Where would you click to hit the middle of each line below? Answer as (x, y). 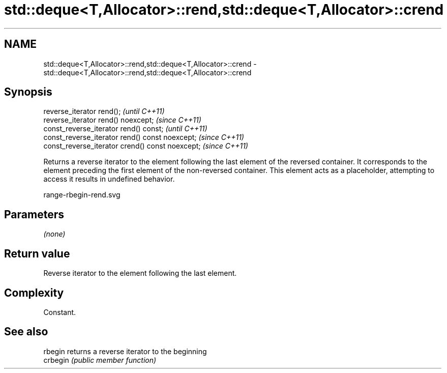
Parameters (34, 214)
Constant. (60, 312)
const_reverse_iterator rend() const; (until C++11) (125, 129)
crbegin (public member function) (100, 360)
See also (26, 332)
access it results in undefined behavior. (109, 179)
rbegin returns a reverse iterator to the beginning (125, 351)
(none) (54, 234)
